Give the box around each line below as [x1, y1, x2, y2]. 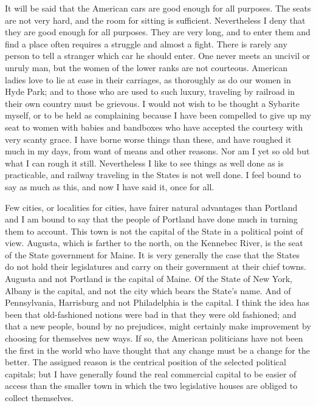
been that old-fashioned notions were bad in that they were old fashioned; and [5, 308, 297, 320]
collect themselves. [5, 391, 74, 404]
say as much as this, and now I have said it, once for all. [5, 180, 215, 193]
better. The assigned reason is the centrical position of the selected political [5, 356, 286, 368]
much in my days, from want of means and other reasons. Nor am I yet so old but [5, 145, 310, 157]
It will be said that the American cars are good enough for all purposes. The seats [5, 2, 311, 14]
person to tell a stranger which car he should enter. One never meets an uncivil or [5, 49, 311, 62]
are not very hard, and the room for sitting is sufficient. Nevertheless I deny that [5, 13, 306, 26]
